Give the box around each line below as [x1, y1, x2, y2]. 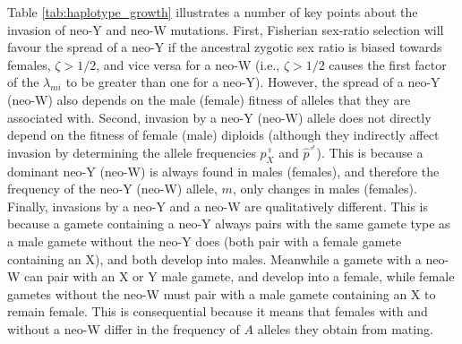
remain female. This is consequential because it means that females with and [7, 302, 428, 321]
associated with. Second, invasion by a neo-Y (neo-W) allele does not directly [7, 107, 432, 126]
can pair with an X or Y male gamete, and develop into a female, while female [24, 267, 455, 286]
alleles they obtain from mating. [257, 319, 433, 338]
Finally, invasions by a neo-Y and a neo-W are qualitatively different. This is [7, 196, 428, 215]
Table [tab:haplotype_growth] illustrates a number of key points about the [7, 3, 418, 21]
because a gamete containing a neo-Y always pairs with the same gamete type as [7, 214, 450, 233]
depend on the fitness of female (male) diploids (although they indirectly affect [7, 125, 440, 144]
